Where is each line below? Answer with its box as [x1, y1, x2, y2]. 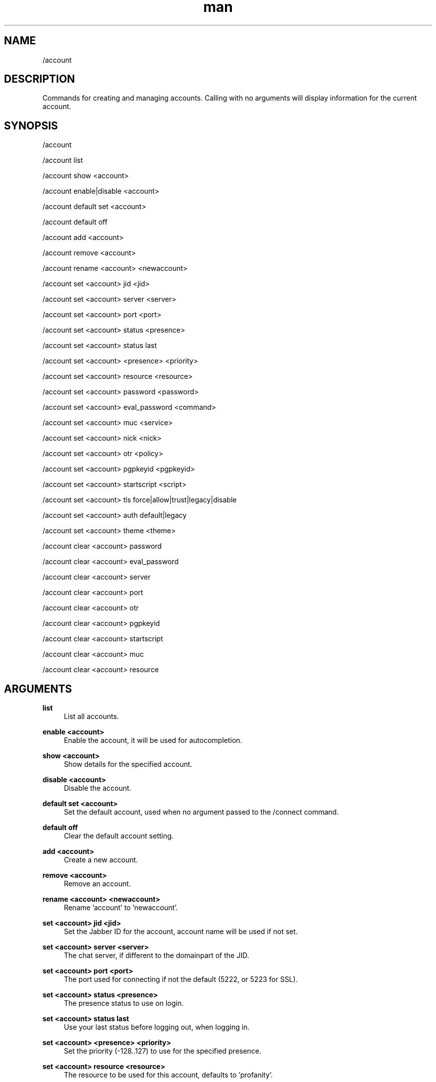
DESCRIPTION [4, 73, 75, 86]
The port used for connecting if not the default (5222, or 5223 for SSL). [64, 975, 298, 984]
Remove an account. [64, 879, 131, 888]
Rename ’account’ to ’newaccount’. [64, 903, 178, 912]
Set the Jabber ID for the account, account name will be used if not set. [64, 927, 298, 936]
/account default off [42, 218, 108, 227]
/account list [42, 156, 83, 165]
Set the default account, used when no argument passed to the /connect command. [64, 808, 339, 817]
